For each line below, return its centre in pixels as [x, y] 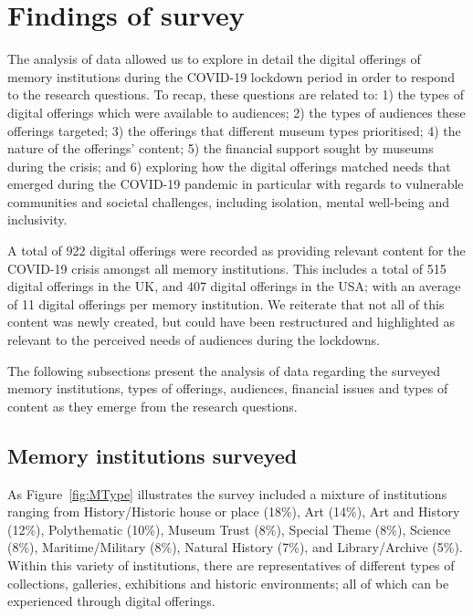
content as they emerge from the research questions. [152, 406]
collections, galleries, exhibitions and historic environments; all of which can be [228, 583]
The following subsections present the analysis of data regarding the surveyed [224, 370]
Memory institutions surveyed [152, 455]
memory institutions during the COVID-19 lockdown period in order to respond [231, 76]
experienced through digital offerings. [111, 601]
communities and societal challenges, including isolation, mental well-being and [229, 201]
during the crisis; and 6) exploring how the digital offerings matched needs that [229, 166]
